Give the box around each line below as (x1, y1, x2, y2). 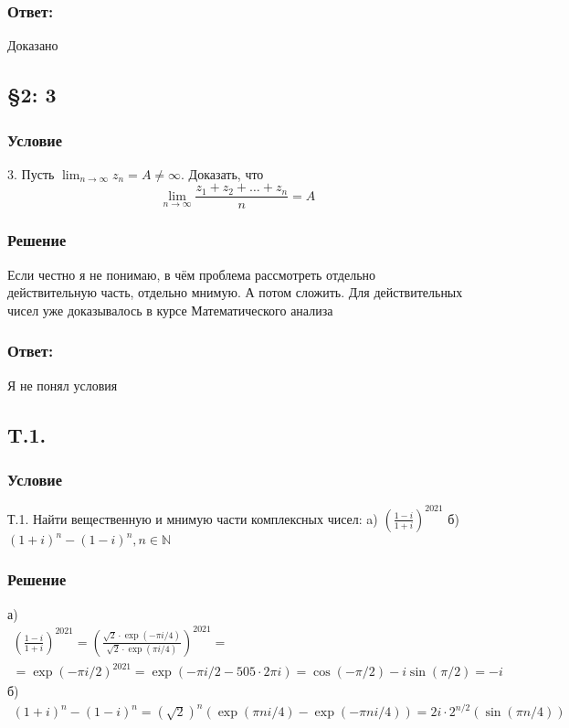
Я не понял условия (7, 375, 118, 394)
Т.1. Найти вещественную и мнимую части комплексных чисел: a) (7, 509, 378, 528)
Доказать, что (188, 164, 264, 183)
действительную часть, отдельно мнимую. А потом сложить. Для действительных (7, 283, 463, 302)
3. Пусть (7, 164, 55, 183)
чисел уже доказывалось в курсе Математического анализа (7, 300, 333, 319)
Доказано (7, 36, 58, 55)
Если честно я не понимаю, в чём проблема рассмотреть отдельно (7, 264, 376, 284)
